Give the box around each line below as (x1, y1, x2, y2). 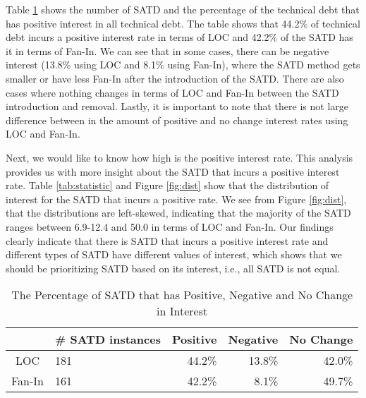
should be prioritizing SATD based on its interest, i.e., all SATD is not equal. (6, 260, 341, 275)
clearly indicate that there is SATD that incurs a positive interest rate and (6, 233, 329, 248)
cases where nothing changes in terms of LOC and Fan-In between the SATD (6, 85, 339, 99)
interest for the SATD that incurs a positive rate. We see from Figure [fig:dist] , (6, 191, 347, 206)
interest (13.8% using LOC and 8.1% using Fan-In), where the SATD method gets (6, 57, 360, 72)
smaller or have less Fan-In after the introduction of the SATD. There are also (6, 71, 344, 85)
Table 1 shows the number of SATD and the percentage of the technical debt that (6, 2, 360, 16)
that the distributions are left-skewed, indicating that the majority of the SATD (6, 205, 351, 220)
